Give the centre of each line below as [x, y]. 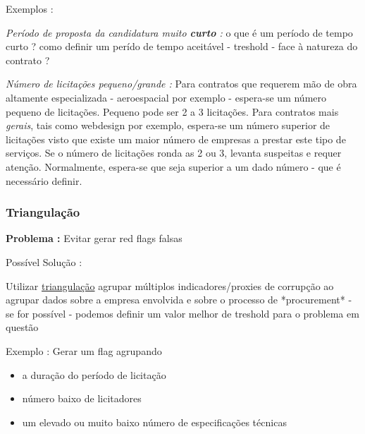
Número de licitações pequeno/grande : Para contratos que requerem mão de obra [181, 84]
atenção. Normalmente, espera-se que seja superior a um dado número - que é [173, 166]
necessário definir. [44, 180]
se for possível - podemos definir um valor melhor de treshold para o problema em [182, 313]
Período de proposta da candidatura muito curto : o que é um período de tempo [179, 32]
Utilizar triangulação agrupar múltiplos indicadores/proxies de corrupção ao [170, 285]
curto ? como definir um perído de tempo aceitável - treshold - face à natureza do [182, 46]
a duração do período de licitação [94, 374]
